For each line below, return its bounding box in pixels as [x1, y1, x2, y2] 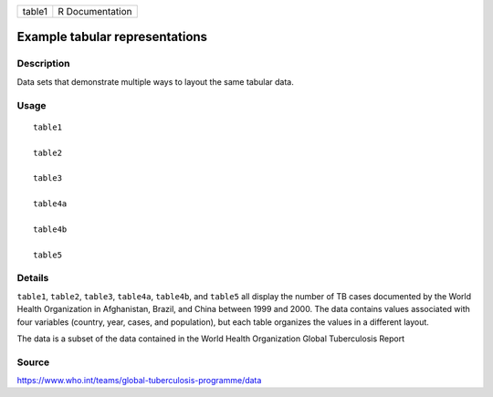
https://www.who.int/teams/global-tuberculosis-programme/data [16, 375, 262, 386]
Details [16, 272, 49, 285]
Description [16, 57, 70, 70]
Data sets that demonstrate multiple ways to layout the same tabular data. [16, 76, 294, 87]
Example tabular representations [16, 29, 208, 45]
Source [16, 356, 50, 369]
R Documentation [58, 5, 132, 17]
